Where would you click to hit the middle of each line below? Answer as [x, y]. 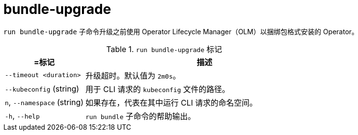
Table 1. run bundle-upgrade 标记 [164, 49]
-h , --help [22, 115]
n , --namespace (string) [44, 102]
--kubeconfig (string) [42, 88]
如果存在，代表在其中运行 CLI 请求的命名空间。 [171, 102]
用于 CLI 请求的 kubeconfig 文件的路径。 [158, 89]
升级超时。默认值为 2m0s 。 [133, 75]
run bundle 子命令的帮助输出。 [140, 116]
